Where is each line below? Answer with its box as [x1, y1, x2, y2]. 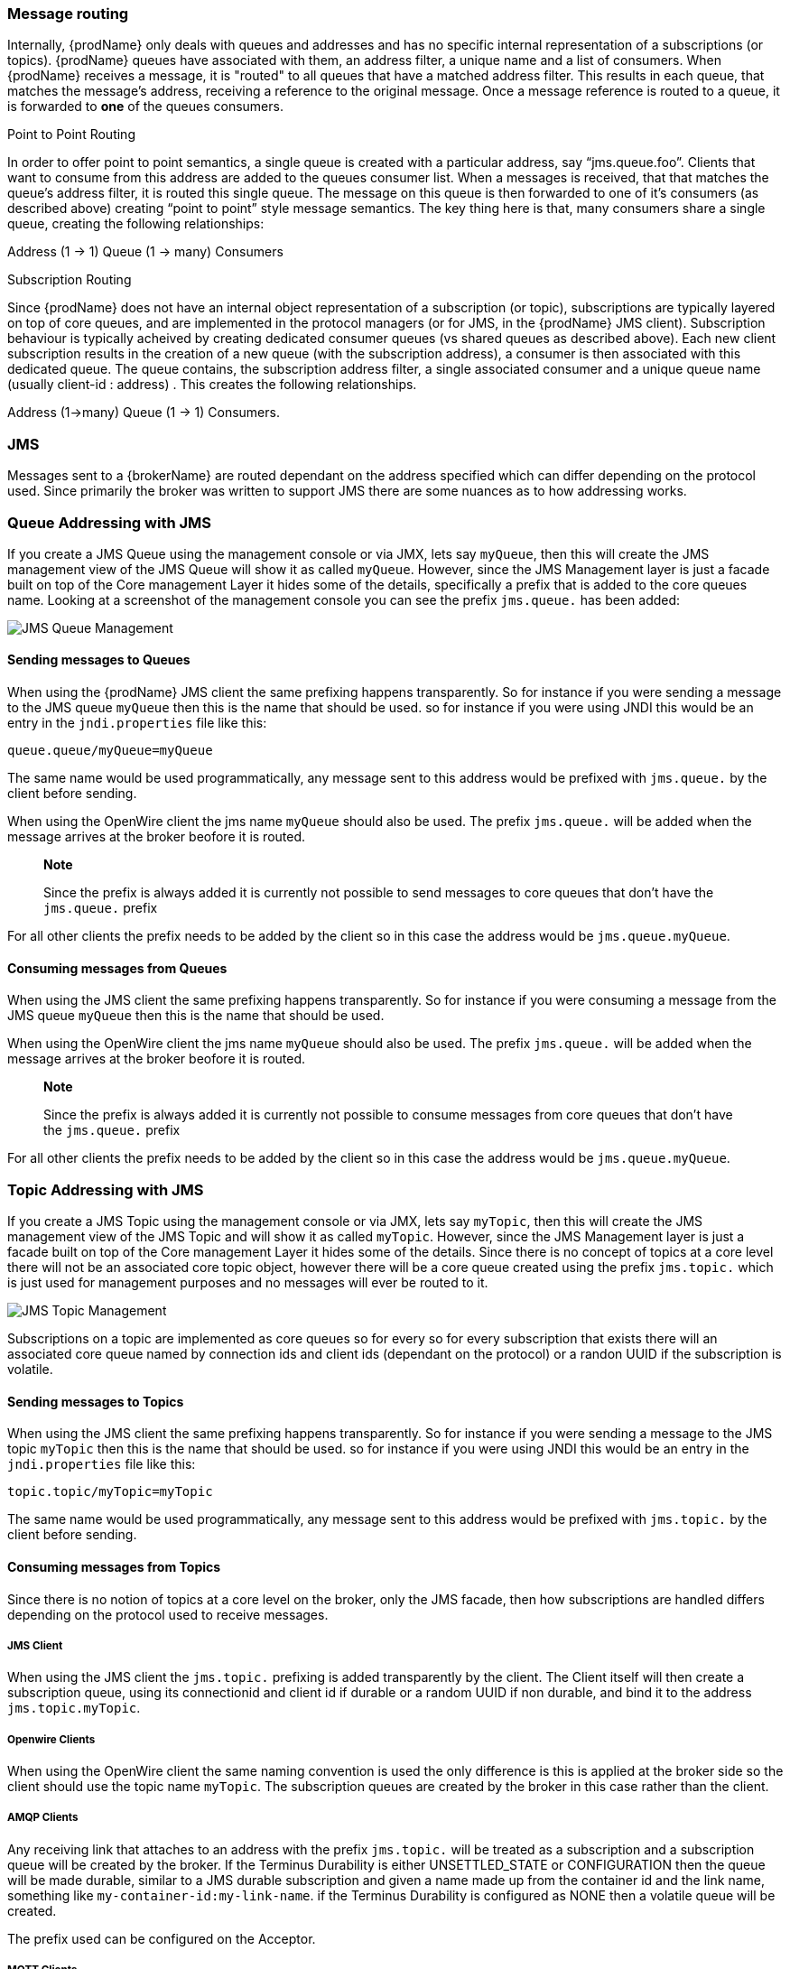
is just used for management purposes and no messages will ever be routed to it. [7, 1275, 488, 1291]
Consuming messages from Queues [7, 960, 228, 976]
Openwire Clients [7, 1732, 96, 1746]
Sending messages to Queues [7, 652, 191, 668]
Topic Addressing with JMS [7, 1180, 204, 1199]
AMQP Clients [7, 1811, 79, 1825]
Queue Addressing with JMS [7, 513, 212, 532]
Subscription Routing [7, 272, 132, 288]
